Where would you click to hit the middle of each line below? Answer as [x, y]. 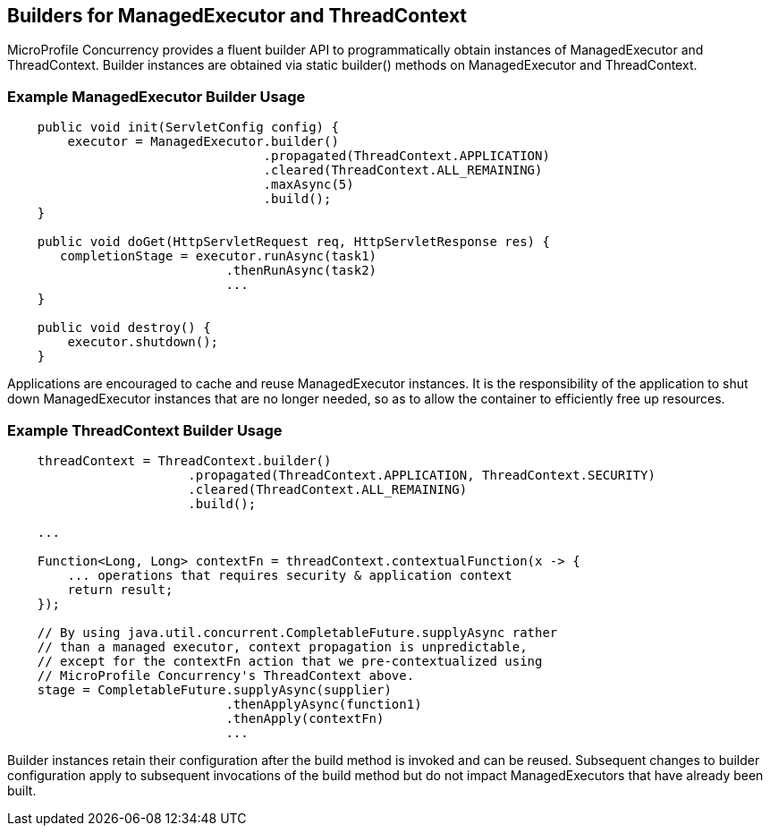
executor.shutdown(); [143, 342]
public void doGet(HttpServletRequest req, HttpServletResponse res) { [293, 242]
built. [22, 790]
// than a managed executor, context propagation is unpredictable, [282, 646]
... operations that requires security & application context [290, 575]
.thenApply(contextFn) [305, 718]
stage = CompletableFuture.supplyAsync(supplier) [214, 689]
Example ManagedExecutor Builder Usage [157, 96]
